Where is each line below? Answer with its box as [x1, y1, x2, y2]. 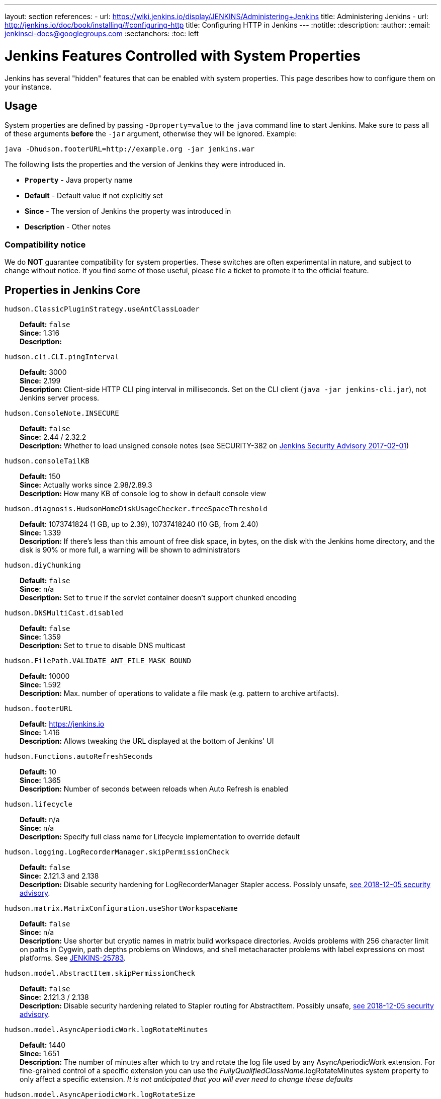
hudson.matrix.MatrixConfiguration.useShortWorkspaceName [5, 904, 238, 912]
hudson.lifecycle [5, 800, 72, 808]
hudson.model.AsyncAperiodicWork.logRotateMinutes [5, 1025, 208, 1034]
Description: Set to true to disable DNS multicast [20, 641, 186, 650]
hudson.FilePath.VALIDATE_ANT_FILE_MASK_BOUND [5, 656, 191, 665]
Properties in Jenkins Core [5, 283, 141, 296]
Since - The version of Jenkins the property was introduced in [25, 207, 231, 216]
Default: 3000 [20, 367, 67, 376]
